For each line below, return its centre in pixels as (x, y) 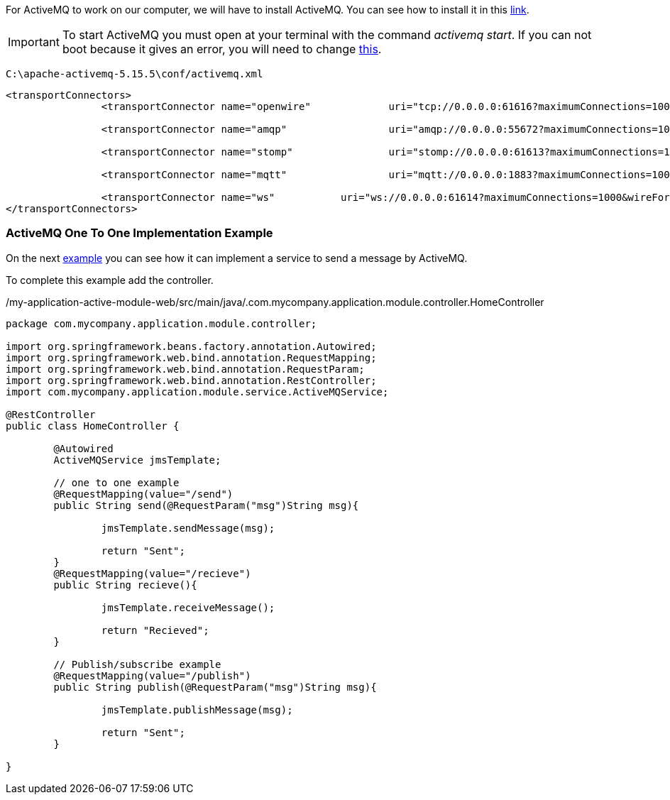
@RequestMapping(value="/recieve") (152, 573)
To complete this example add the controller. (110, 280)
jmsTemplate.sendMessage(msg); (188, 528)
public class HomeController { (93, 426)
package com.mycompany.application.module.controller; (161, 323)
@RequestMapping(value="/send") (143, 494)
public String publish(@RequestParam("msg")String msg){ (215, 687)
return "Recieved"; (155, 630)
